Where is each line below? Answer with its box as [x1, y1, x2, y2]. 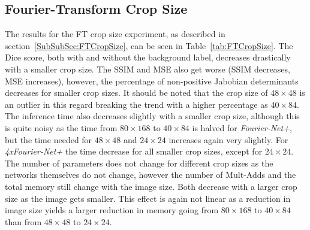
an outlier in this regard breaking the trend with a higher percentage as [5, 98, 268, 110]
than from [5, 215, 42, 228]
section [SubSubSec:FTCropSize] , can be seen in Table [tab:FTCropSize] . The [5, 39, 293, 52]
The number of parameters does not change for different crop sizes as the [5, 156, 273, 169]
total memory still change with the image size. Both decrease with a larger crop [5, 180, 297, 192]
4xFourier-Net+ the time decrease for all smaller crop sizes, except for [5, 145, 263, 158]
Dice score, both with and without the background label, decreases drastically [5, 51, 291, 63]
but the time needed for [5, 133, 92, 146]
